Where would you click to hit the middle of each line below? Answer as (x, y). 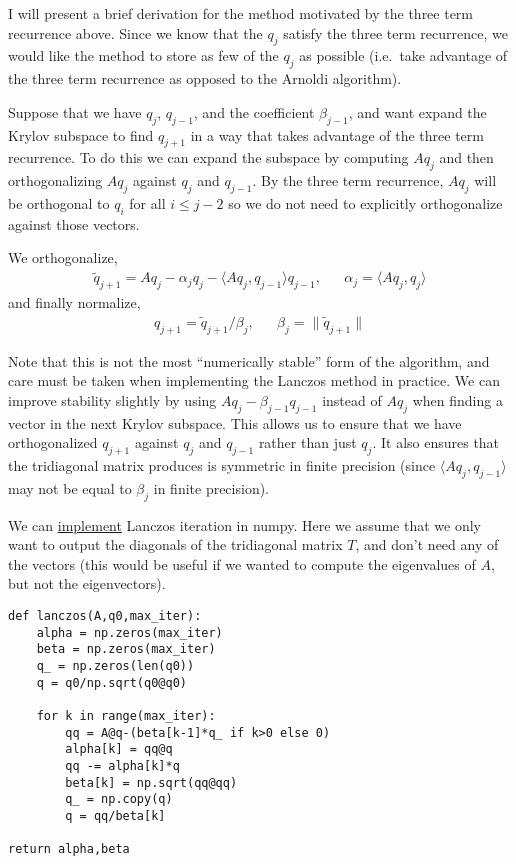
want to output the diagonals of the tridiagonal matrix (175, 544)
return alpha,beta (69, 849)
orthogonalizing (55, 180)
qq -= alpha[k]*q (122, 765)
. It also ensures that (436, 442)
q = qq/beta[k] (115, 815)
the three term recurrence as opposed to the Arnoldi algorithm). (205, 78)
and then (466, 157)
